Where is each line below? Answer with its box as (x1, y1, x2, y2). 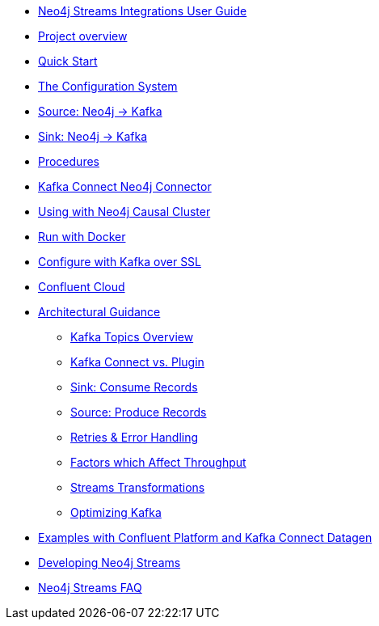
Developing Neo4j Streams (38, 556, 181, 569)
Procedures (38, 154, 99, 168)
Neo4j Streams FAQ (38, 581, 142, 594)
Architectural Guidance (38, 305, 161, 319)
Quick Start (38, 54, 98, 68)
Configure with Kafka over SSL (38, 255, 202, 269)
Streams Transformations (70, 480, 205, 494)
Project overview (38, 29, 128, 43)
